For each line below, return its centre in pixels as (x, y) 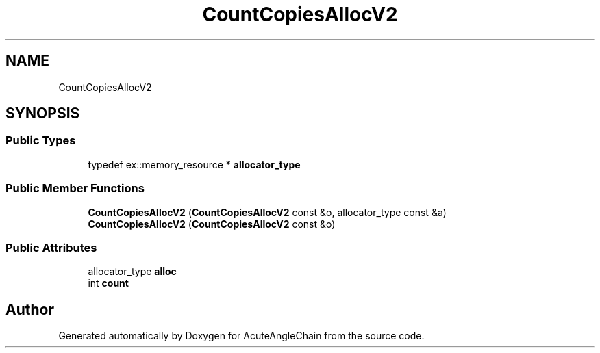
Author (30, 309)
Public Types (41, 141)
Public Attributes (51, 247)
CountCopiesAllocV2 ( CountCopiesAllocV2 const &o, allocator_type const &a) (267, 212)
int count (108, 283)
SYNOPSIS (43, 114)
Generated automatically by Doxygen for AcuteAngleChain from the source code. (241, 336)
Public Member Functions (75, 188)
